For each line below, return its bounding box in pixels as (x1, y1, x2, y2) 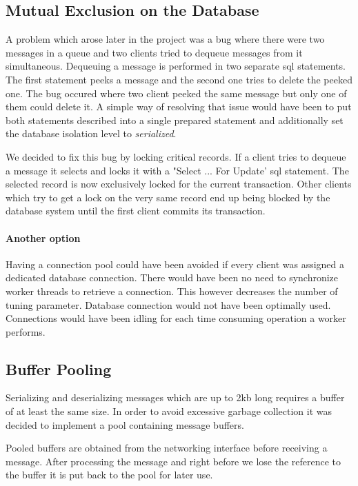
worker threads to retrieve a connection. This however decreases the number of (6, 283, 338, 298)
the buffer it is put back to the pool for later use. (6, 467, 213, 482)
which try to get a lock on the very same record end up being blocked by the (6, 190, 330, 204)
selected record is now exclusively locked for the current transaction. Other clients (6, 176, 352, 191)
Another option (6, 230, 81, 245)
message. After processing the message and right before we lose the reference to (6, 454, 341, 468)
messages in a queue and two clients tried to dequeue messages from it (6, 45, 303, 59)
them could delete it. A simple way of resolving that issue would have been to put (6, 99, 352, 114)
